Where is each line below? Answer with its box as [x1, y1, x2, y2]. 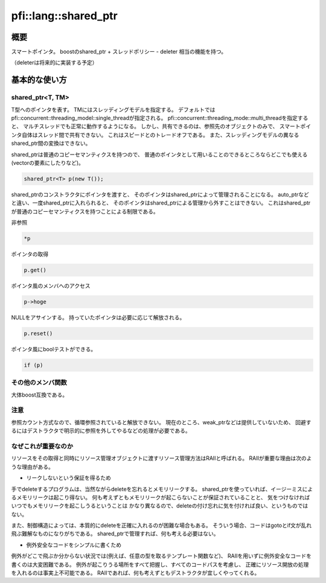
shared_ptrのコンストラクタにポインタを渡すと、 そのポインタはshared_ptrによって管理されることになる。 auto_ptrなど [11, 191, 309, 198]
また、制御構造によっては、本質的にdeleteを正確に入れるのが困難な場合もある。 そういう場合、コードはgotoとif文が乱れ [11, 522, 312, 529]
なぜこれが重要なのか [11, 442, 74, 450]
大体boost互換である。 [11, 391, 68, 398]
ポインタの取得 [11, 250, 48, 258]
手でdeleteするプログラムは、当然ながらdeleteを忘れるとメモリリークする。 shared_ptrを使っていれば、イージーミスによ [11, 485, 313, 492]
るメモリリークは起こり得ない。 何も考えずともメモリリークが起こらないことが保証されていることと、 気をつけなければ [11, 494, 310, 501]
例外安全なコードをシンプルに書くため [26, 541, 122, 549]
